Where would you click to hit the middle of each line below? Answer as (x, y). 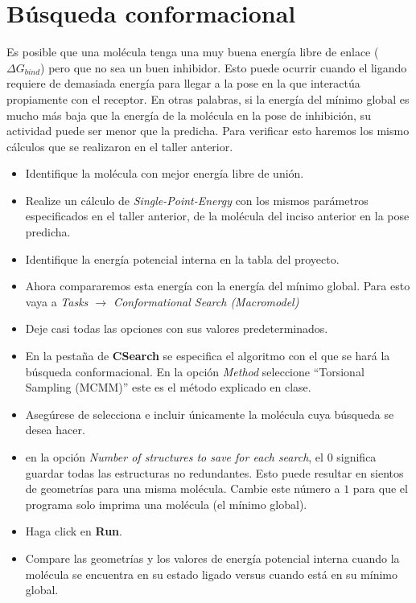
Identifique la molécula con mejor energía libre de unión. (165, 173)
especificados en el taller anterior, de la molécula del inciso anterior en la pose (217, 216)
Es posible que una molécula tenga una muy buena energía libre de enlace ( (193, 52)
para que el (380, 488)
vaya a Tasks (57, 301)
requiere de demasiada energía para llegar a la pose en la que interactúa (183, 83)
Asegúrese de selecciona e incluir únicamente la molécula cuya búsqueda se (210, 414)
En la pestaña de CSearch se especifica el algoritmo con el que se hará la (208, 356)
